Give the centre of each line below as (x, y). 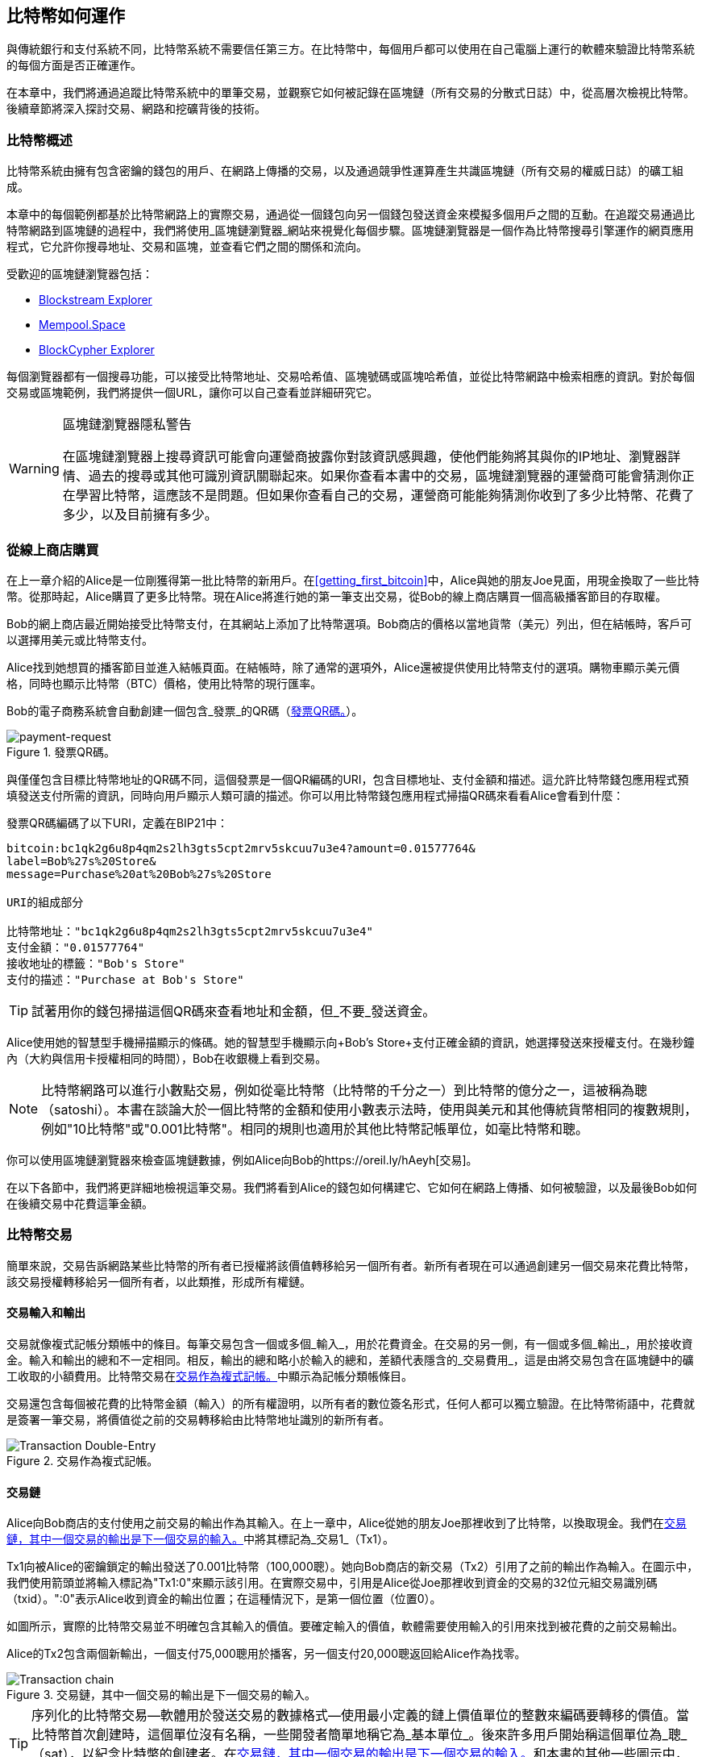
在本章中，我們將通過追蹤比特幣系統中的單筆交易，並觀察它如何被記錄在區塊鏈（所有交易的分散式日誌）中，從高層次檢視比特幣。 (351, 93)
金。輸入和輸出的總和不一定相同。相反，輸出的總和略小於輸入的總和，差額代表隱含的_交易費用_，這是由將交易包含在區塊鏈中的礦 (350, 1359)
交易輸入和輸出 (46, 1313)
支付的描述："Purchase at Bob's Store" (125, 979)
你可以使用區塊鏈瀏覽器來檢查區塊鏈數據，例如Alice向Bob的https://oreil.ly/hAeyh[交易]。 (242, 1160)
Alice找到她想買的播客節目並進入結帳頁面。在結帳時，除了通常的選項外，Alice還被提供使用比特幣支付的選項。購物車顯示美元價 (343, 667)
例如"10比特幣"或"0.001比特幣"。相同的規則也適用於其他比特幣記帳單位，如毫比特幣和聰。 (315, 1128)
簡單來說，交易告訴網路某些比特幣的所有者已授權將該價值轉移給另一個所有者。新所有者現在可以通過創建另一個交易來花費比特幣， (351, 1265)
